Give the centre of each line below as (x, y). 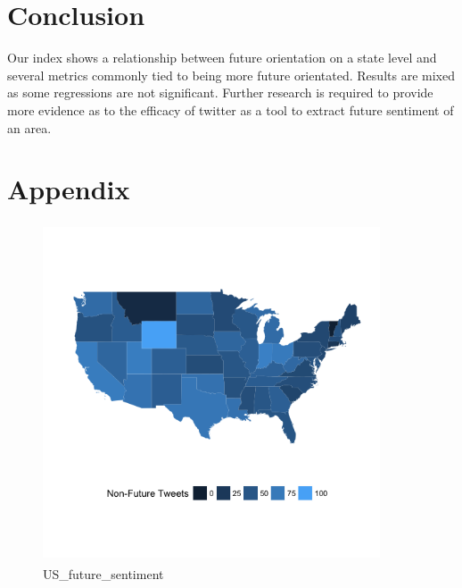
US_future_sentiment (103, 573)
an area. (29, 127)
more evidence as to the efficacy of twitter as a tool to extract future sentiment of (231, 109)
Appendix (69, 189)
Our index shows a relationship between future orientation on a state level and (222, 58)
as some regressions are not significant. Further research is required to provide (220, 92)
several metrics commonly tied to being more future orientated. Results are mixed (231, 75)
